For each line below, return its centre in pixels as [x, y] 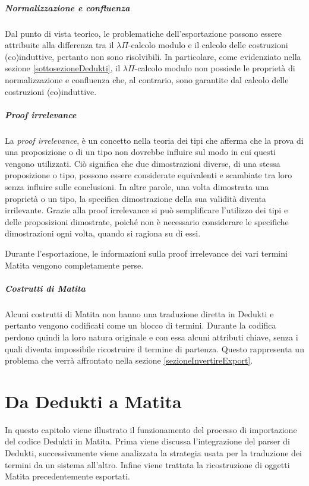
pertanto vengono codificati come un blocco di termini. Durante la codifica [141, 325]
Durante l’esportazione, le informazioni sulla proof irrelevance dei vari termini [146, 253]
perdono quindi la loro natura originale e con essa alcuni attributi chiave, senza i [152, 337]
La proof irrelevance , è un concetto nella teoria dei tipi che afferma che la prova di [154, 140]
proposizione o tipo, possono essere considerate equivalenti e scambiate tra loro [149, 175]
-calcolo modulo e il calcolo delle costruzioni [208, 45]
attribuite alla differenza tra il [59, 45]
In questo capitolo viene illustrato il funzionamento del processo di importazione [151, 429]
